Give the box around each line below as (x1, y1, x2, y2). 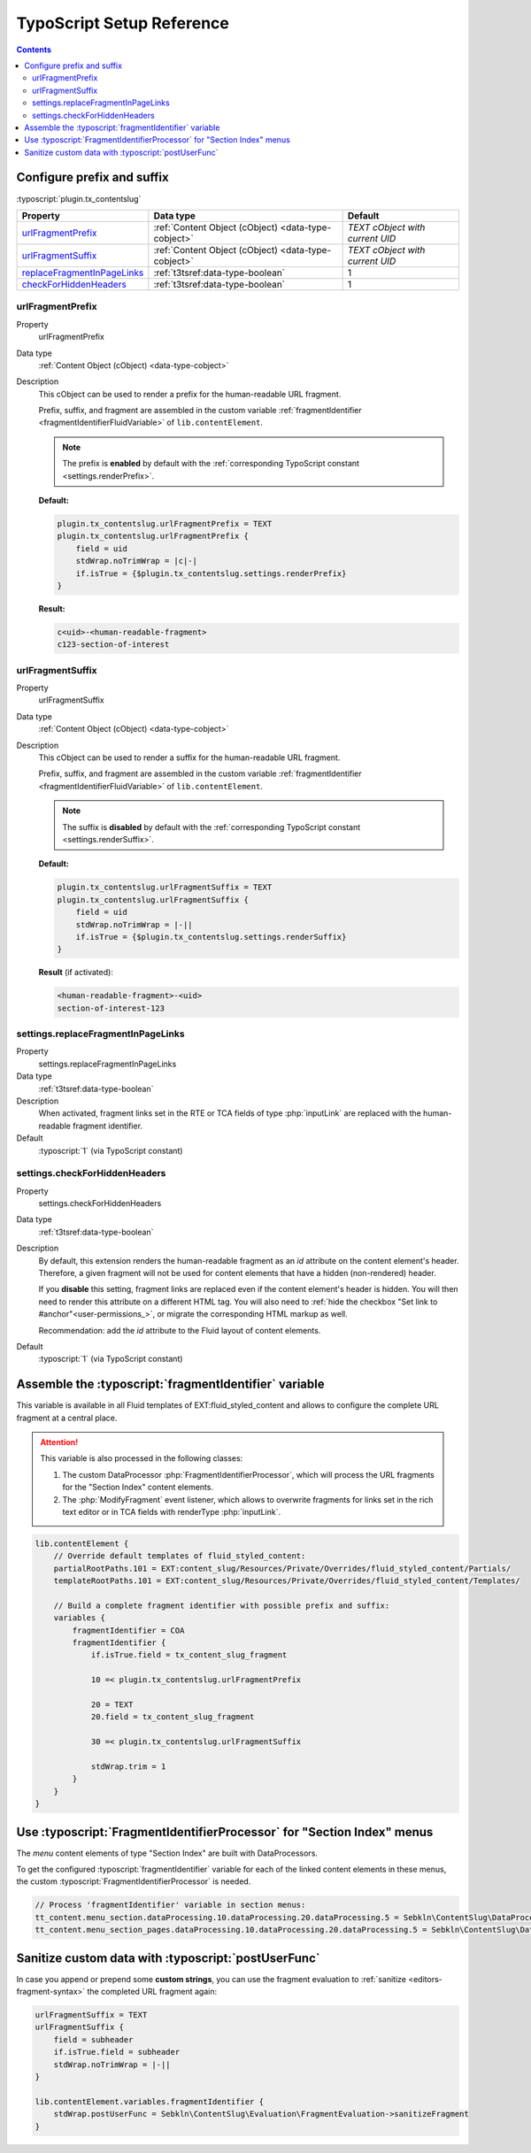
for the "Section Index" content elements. (62, 1482, 214, 1493)
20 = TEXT (90, 1700, 134, 1710)
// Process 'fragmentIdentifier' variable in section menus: (35, 1900, 306, 1911)
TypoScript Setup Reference (16, 13, 229, 33)
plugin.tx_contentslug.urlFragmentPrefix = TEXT (57, 519, 273, 528)
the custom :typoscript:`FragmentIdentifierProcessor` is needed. (16, 1876, 251, 1887)
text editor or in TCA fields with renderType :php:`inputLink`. (62, 1506, 281, 1517)
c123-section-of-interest (57, 640, 170, 650)
